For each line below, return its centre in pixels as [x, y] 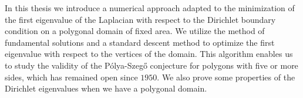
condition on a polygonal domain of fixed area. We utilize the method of [135, 31]
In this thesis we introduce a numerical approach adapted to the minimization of [150, 8]
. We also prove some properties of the [226, 77]
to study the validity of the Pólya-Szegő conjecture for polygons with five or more [151, 65]
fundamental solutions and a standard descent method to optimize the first [140, 42]
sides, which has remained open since [71, 77]
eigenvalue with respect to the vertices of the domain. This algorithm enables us [149, 54]
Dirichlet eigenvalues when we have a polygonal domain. [106, 88]
